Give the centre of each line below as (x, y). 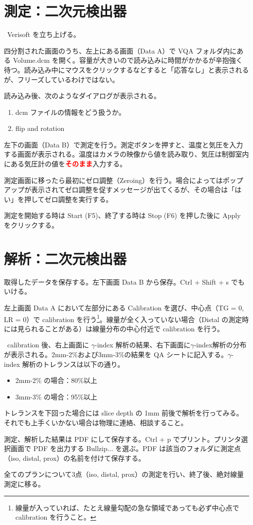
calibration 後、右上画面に (48, 345)
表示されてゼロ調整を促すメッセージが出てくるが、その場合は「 (133, 190)
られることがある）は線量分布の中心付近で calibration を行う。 (124, 328)
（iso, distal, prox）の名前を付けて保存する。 (75, 458)
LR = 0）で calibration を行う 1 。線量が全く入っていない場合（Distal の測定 (123, 318)
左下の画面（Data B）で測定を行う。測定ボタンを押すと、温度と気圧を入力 (124, 144)
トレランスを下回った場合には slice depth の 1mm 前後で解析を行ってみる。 (124, 413)
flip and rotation (40, 128)
